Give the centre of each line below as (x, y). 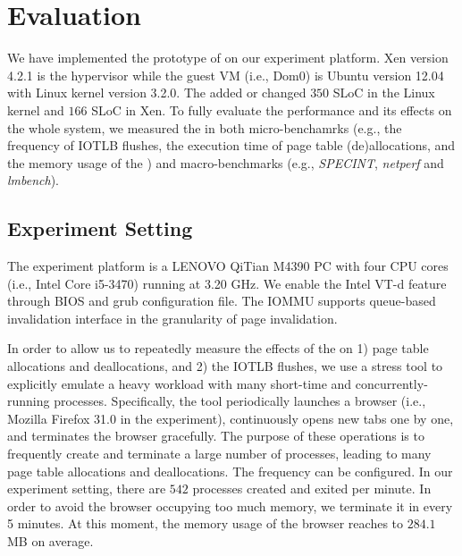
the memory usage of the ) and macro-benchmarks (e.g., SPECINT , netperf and (226, 162)
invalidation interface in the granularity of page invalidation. (172, 318)
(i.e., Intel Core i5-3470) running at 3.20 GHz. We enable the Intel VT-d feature (227, 283)
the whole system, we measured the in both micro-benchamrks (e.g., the (205, 127)
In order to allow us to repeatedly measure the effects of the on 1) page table (218, 348)
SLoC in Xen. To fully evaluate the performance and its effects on (272, 110)
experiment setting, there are (87, 489)
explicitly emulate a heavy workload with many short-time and (180, 383)
